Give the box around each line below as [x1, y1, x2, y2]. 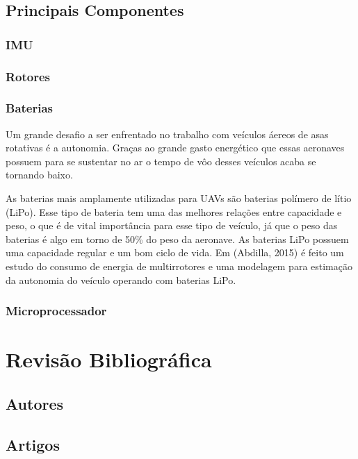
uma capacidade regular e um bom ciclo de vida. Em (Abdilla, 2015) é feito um [6, 245, 344, 260]
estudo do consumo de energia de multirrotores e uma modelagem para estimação [6, 259, 352, 274]
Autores [6, 392, 64, 414]
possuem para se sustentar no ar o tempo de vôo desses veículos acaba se [6, 153, 316, 168]
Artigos [6, 433, 60, 455]
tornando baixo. [6, 167, 73, 182]
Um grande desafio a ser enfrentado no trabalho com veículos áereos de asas [6, 126, 329, 141]
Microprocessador [6, 302, 107, 319]
